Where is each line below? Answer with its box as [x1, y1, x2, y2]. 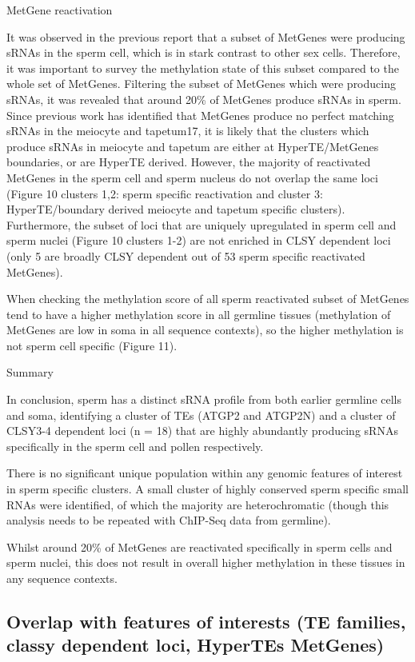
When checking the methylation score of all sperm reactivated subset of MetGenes [6, 290, 409, 307]
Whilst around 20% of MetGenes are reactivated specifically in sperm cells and [6, 538, 393, 555]
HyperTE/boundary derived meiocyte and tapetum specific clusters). [6, 201, 345, 217]
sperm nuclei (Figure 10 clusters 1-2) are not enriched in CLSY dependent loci [6, 232, 391, 249]
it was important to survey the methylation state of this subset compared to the [6, 59, 399, 76]
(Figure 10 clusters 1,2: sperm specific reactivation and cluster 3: [6, 185, 323, 201]
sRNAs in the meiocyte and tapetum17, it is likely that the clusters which [6, 122, 369, 139]
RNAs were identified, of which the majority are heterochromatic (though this [6, 496, 389, 512]
